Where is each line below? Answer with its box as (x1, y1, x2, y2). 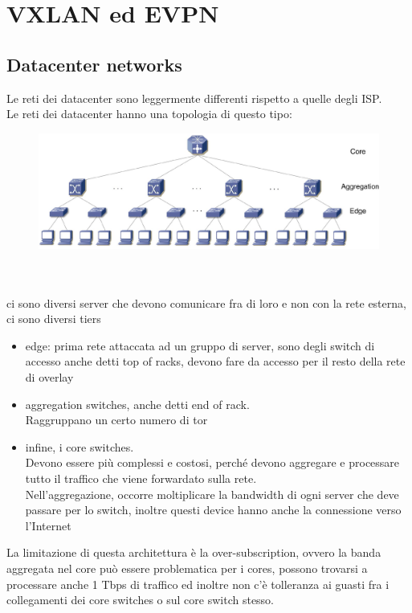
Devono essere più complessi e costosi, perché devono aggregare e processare (25, 454, 400, 471)
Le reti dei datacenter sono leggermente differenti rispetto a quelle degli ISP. (6, 89, 382, 106)
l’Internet (25, 517, 71, 533)
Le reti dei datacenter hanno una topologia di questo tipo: (6, 105, 292, 122)
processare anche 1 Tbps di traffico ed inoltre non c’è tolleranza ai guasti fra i (6, 575, 390, 592)
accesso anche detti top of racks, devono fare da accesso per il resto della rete (25, 353, 406, 370)
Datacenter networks (6, 51, 182, 76)
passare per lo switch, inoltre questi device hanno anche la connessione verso (25, 501, 402, 518)
